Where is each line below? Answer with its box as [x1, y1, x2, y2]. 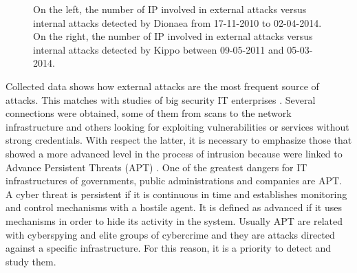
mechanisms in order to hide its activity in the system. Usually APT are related [6, 213, 343, 228]
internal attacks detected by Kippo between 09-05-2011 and [33, 42, 284, 56]
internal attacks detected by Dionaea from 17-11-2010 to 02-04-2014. [33, 15, 322, 30]
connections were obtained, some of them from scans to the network [6, 106, 292, 120]
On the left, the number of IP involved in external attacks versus [33, 2, 307, 16]
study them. [6, 254, 56, 268]
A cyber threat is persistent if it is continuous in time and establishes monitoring [6, 186, 347, 201]
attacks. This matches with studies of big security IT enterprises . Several [6, 92, 316, 107]
